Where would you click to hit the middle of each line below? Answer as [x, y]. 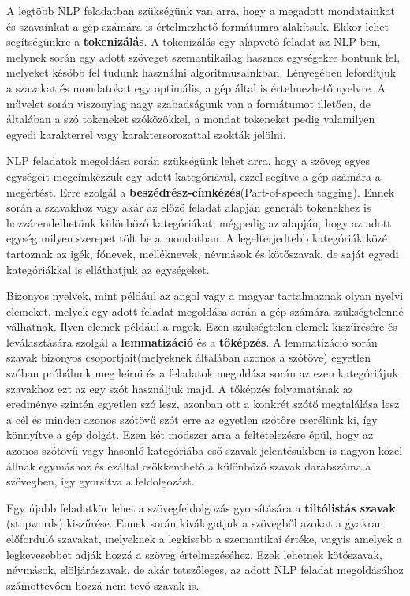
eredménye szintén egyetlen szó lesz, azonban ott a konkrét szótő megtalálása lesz [203, 404]
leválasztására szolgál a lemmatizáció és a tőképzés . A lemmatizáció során [192, 341]
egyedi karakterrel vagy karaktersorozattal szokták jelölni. [146, 134]
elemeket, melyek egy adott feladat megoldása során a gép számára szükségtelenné [205, 311]
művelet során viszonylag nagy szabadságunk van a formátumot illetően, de [188, 103]
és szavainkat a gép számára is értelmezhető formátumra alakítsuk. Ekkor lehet [198, 26]
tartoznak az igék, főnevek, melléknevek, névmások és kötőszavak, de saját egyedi [203, 253]
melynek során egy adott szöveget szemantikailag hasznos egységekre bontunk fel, [203, 56]
